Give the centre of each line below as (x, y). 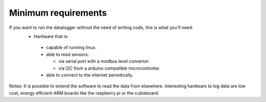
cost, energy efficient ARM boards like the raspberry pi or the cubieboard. (84, 93)
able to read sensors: (67, 54)
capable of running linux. (71, 48)
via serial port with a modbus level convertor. (104, 61)
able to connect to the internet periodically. (90, 75)
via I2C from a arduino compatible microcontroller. (109, 68)
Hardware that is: (51, 36)
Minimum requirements (58, 13)
